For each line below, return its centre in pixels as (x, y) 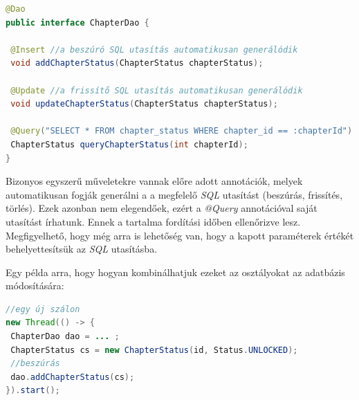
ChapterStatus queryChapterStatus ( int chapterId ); (129, 144)
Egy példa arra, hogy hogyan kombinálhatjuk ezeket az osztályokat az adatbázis (175, 272)
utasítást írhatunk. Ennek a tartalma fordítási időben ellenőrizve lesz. (153, 221)
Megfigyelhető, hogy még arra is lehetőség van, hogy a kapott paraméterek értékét (180, 235)
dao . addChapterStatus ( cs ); (73, 377)
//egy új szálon (43, 309)
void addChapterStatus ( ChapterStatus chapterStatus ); (137, 63)
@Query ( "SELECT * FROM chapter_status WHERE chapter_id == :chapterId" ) (182, 131)
